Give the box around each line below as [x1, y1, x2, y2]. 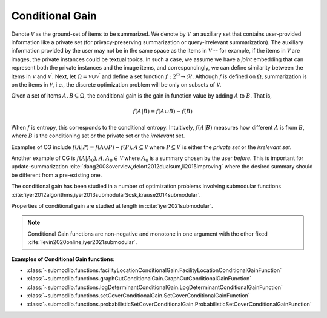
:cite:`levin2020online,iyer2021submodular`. [27, 239, 137, 246]
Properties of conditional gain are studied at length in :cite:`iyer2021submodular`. [11, 202, 213, 209]
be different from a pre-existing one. [11, 171, 102, 179]
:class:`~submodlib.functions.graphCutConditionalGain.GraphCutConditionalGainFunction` [26, 275, 252, 282]
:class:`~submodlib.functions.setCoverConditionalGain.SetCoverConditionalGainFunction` [26, 292, 251, 299]
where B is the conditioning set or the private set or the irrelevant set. [11, 132, 185, 139]
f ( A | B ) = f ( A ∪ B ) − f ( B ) [133, 108, 193, 115]
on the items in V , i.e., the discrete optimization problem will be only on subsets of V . [11, 81, 222, 88]
